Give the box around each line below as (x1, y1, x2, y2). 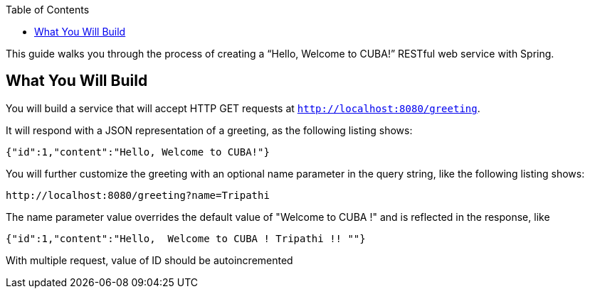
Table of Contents (6, 4, 90, 16)
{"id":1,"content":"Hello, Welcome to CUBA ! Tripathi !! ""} (6, 232, 366, 244)
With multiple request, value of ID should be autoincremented (6, 254, 293, 266)
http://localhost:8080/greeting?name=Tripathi (6, 189, 270, 201)
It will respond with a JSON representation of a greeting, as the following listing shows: (6, 124, 413, 136)
